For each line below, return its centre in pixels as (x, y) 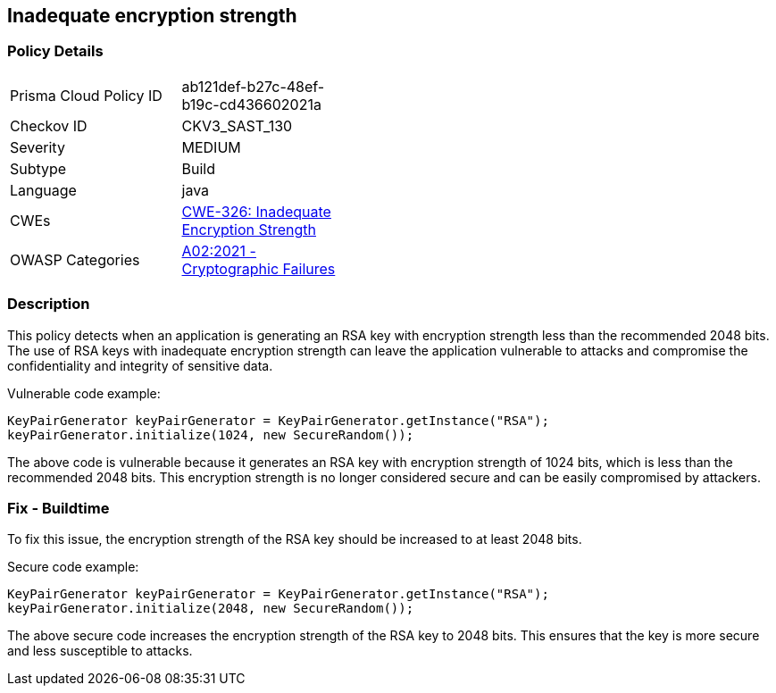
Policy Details (55, 51)
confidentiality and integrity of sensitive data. (140, 365)
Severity (38, 147)
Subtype (38, 168)
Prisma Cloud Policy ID (86, 95)
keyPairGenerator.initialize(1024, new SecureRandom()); (211, 434)
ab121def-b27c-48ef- (253, 86)
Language (43, 190)
